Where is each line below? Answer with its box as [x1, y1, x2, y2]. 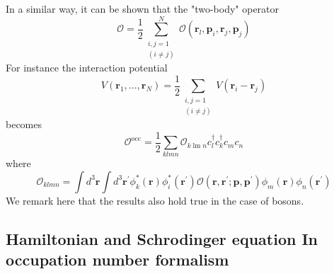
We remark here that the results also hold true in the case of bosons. [6, 193, 304, 207]
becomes [6, 116, 42, 131]
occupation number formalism [6, 249, 229, 270]
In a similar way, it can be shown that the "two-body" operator [6, 1, 280, 16]
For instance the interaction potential [6, 60, 168, 75]
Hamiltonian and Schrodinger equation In [6, 227, 318, 249]
